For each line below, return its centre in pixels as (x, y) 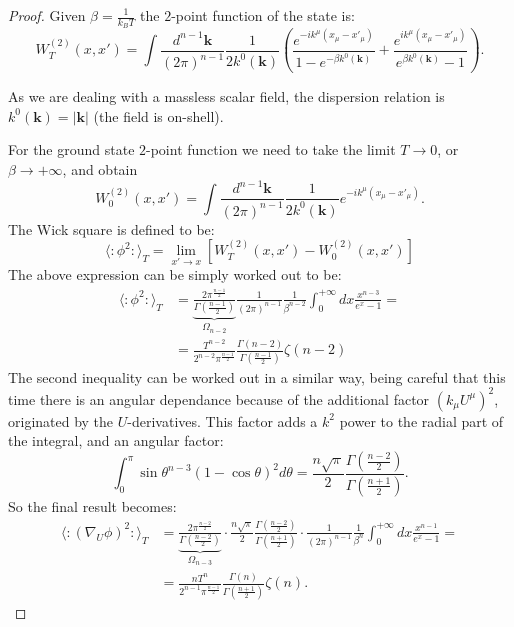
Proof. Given (47, 15)
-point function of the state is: (263, 15)
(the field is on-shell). (158, 115)
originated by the (61, 420)
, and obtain (100, 169)
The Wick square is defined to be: (111, 228)
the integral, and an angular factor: (116, 440)
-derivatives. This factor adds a (222, 420)
